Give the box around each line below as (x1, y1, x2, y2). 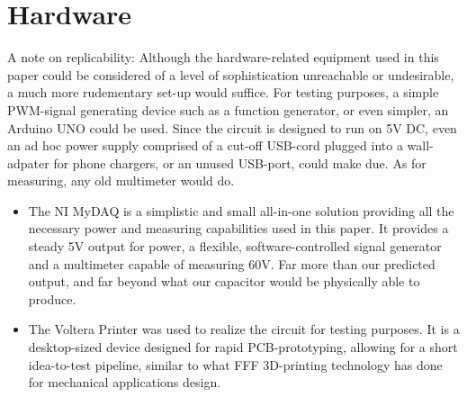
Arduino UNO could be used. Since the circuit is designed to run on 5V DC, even (7, 118, 457, 137)
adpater (7, 153, 49, 172)
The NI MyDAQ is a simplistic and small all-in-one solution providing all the (28, 201, 454, 220)
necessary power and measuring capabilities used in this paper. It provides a (28, 219, 449, 238)
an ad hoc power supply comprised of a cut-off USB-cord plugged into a (7, 136, 403, 155)
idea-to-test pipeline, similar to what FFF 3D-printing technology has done (28, 355, 443, 374)
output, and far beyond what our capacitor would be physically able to (28, 272, 420, 291)
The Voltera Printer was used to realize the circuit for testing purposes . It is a (28, 320, 460, 338)
